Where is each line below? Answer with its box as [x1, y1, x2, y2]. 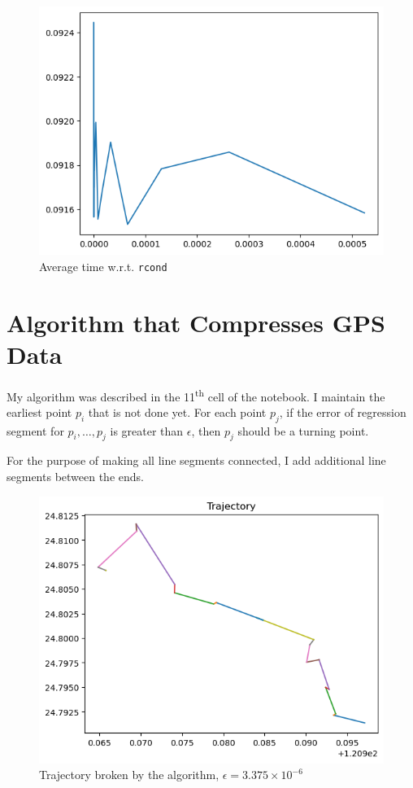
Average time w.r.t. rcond [39, 257, 167, 274]
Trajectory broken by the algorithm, [39, 766, 220, 783]
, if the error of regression [279, 403, 406, 420]
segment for [7, 422, 64, 439]
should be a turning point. [237, 422, 369, 439]
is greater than [110, 422, 184, 439]
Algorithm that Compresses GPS [7, 305, 385, 339]
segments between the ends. [7, 468, 144, 485]
